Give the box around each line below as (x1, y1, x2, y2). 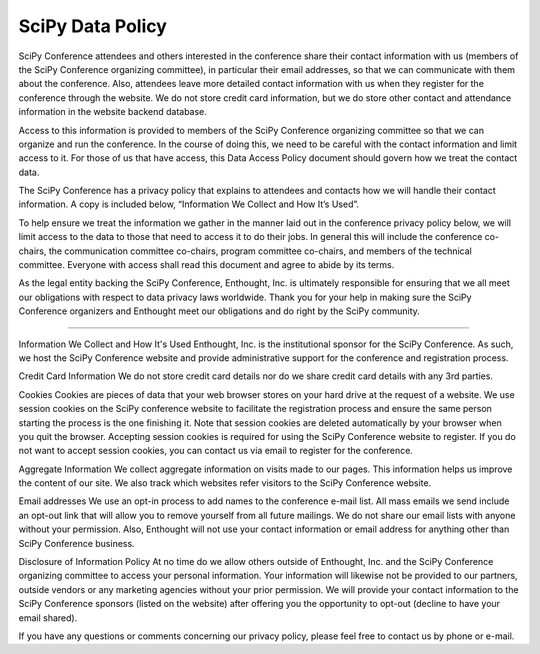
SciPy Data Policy (18, 15, 167, 37)
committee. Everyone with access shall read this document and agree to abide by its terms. (18, 259, 395, 271)
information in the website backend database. (18, 106, 207, 118)
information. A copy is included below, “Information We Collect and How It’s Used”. (18, 198, 360, 210)
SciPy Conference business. (18, 537, 135, 549)
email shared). (18, 611, 78, 624)
